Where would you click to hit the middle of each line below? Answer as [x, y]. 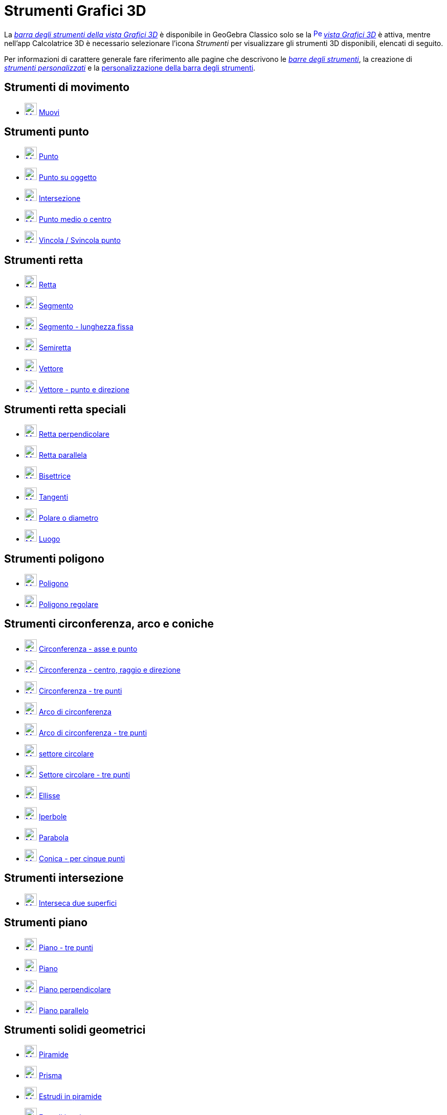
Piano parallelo [64, 1010]
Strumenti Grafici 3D [75, 11]
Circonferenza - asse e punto [88, 649]
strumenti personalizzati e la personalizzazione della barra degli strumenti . [130, 68]
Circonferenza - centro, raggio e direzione [110, 670]
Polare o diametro [69, 518]
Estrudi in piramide [70, 1097]
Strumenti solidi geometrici [75, 1030]
